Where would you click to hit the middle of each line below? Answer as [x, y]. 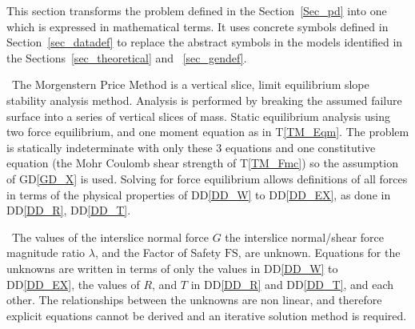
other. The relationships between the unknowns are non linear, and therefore [194, 300]
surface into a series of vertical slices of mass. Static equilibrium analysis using [199, 116]
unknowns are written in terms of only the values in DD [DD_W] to [172, 268]
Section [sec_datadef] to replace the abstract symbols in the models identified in [205, 42]
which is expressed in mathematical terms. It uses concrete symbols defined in [198, 26]
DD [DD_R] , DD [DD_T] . [69, 210]
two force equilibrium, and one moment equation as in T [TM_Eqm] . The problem [208, 132]
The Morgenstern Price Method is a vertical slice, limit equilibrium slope [190, 84]
